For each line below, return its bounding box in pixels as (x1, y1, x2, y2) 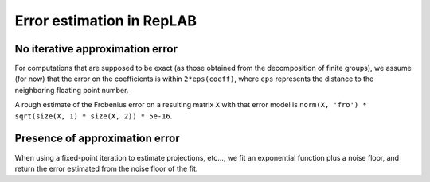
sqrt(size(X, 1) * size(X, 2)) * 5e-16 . (14, 111, 173, 121)
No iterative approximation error (14, 42, 178, 56)
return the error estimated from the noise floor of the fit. (14, 164, 198, 173)
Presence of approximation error (14, 132, 180, 145)
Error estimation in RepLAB (14, 12, 197, 29)
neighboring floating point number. (14, 85, 129, 95)
